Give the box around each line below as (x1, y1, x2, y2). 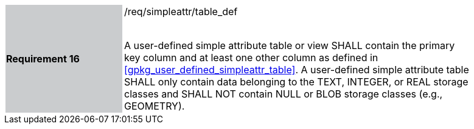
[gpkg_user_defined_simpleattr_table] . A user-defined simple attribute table (124, 64, 469, 76)
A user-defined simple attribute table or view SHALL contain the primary (124, 39, 455, 51)
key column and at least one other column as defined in (124, 51, 378, 64)
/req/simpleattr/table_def (124, 5, 238, 18)
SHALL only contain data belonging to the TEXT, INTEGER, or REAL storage (124, 76, 469, 88)
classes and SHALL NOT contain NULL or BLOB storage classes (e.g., (124, 88, 443, 100)
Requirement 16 (6, 53, 80, 65)
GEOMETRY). (124, 100, 185, 112)
